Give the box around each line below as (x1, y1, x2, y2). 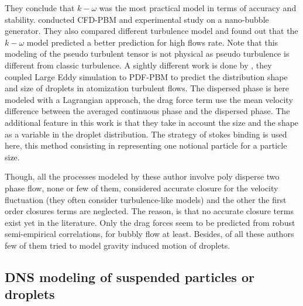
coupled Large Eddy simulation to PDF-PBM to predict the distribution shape (5, 70, 288, 82)
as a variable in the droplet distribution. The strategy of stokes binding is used (5, 128, 287, 140)
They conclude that (5, 2, 75, 13)
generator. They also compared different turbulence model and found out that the (5, 25, 298, 37)
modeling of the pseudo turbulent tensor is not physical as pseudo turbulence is (5, 47, 290, 60)
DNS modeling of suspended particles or (5, 267, 254, 286)
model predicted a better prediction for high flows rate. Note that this (26, 36, 278, 48)
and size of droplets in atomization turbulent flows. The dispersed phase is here (5, 82, 290, 94)
